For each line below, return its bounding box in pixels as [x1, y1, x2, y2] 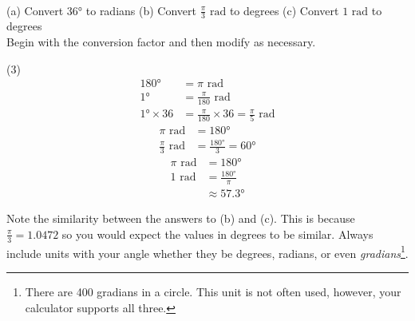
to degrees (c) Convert [229, 2, 339, 18]
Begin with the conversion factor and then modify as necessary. [6, 34, 316, 50]
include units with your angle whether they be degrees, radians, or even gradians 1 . [6, 242, 409, 261]
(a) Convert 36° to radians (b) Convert [6, 2, 196, 18]
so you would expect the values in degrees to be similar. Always [61, 225, 373, 242]
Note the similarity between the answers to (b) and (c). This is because [6, 210, 355, 227]
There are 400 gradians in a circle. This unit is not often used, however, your [25, 283, 401, 299]
